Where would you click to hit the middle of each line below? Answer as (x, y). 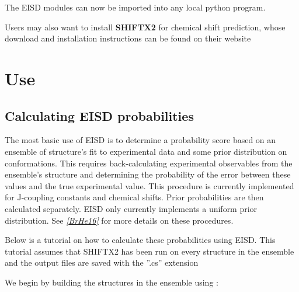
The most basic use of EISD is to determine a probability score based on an (140, 140)
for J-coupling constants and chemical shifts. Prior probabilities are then (134, 197)
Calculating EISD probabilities (99, 115)
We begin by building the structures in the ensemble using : (112, 282)
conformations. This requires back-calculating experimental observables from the (149, 163)
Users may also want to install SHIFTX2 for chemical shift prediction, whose (145, 27)
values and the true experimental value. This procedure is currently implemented (149, 185)
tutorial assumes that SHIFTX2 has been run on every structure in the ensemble (149, 251)
